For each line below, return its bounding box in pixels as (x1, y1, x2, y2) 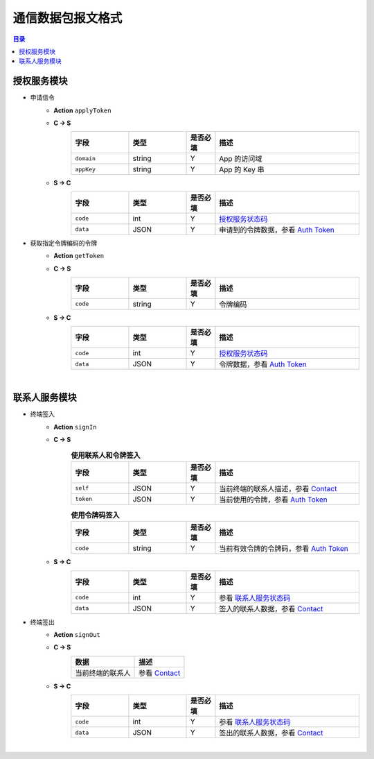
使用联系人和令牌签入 (71, 450, 141, 460)
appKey (75, 165, 96, 173)
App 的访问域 (219, 154, 262, 164)
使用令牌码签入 (71, 511, 121, 520)
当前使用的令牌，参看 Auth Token (219, 495, 328, 504)
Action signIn (53, 423, 97, 431)
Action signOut (53, 630, 100, 638)
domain (75, 155, 96, 162)
